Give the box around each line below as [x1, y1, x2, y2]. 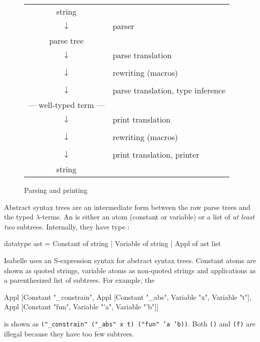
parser [112, 20, 134, 32]
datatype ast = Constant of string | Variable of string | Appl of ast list [4, 238, 221, 249]
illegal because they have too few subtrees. [4, 328, 134, 338]
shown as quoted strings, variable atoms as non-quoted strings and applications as [4, 265, 256, 275]
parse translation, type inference [112, 84, 226, 96]
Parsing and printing [24, 185, 88, 195]
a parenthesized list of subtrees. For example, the [4, 275, 155, 285]
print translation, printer [112, 149, 199, 160]
